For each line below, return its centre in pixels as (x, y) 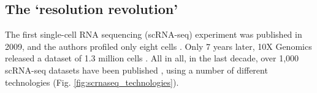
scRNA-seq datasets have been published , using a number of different (136, 70)
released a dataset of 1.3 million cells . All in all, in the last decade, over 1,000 (152, 58)
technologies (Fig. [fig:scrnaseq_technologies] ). (92, 82)
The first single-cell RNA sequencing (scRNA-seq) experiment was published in (154, 34)
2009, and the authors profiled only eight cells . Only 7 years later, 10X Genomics (158, 46)
